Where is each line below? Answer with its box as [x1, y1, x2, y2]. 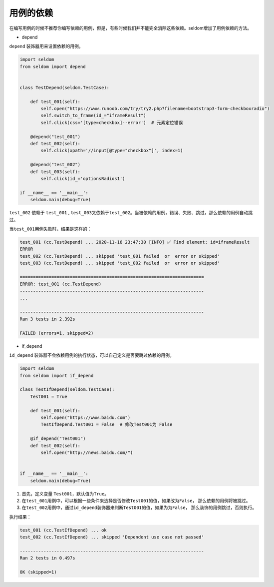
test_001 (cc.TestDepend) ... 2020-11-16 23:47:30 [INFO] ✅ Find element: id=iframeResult [19, 239, 250, 245]
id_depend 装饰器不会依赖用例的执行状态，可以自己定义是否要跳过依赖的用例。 [9, 352, 174, 358]
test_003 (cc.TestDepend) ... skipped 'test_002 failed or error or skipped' [19, 260, 220, 266]
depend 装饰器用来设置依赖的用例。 [9, 43, 83, 50]
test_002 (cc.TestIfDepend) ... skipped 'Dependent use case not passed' [19, 534, 204, 540]
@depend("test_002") [30, 162, 81, 168]
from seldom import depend [19, 64, 86, 70]
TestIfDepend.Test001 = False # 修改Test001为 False [40, 422, 173, 427]
